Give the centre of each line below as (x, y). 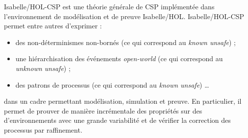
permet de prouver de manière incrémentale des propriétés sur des (103, 110)
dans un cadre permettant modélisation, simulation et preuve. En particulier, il (123, 101)
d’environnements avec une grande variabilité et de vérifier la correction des (117, 120)
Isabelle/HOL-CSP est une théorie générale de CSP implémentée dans (109, 6)
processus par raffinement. (43, 129)
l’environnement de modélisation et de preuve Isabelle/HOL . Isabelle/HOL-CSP (124, 16)
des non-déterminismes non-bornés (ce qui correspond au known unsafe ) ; (125, 42)
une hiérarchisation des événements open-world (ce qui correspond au (119, 58)
